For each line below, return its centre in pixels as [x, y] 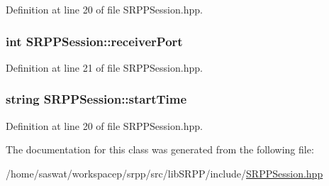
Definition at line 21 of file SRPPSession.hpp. [104, 67]
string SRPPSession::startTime [96, 99]
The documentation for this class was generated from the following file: [160, 149]
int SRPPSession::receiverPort [94, 41]
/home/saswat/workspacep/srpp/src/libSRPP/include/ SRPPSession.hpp [164, 173]
